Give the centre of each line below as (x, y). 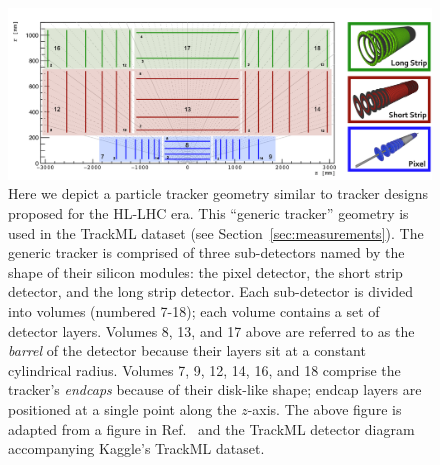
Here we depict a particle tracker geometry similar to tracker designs (218, 193)
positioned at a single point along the (122, 408)
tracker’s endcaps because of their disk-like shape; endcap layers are (215, 389)
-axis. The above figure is (324, 408)
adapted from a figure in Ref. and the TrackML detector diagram (211, 428)
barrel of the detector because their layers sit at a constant (187, 350)
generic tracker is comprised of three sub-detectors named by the (206, 252)
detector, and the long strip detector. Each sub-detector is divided (211, 291)
